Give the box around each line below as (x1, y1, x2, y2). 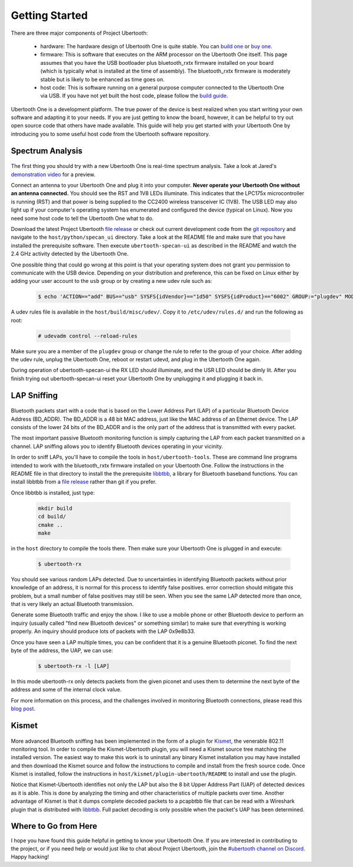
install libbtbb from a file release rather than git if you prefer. (11, 478, 157, 486)
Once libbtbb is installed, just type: (11, 489, 95, 496)
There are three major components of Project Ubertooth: (11, 29, 148, 37)
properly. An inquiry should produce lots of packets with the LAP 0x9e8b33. (11, 628, 195, 635)
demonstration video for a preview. (11, 171, 95, 178)
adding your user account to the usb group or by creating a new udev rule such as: (11, 278, 212, 285)
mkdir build (38, 505, 73, 512)
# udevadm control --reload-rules (38, 332, 138, 339)
